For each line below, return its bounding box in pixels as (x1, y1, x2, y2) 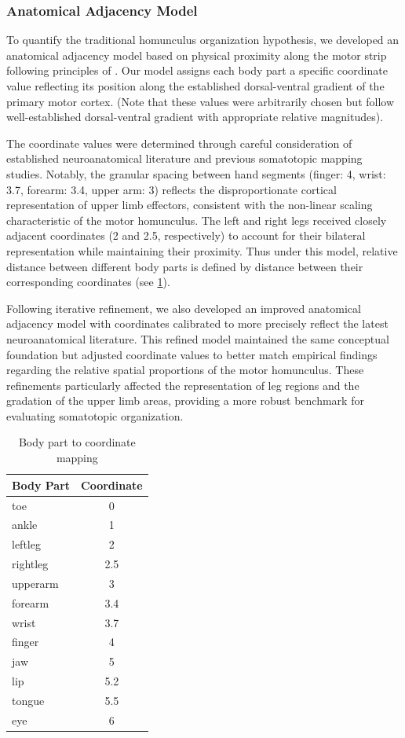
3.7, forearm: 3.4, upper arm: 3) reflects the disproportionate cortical (6, 181, 337, 197)
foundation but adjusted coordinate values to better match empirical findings (6, 346, 378, 362)
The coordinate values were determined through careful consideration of (6, 134, 352, 151)
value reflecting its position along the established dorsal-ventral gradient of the (6, 78, 385, 94)
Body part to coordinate (18, 434, 136, 450)
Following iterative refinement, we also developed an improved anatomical (6, 299, 361, 316)
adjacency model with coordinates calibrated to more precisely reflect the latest (6, 315, 389, 332)
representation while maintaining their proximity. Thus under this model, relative (6, 242, 398, 259)
